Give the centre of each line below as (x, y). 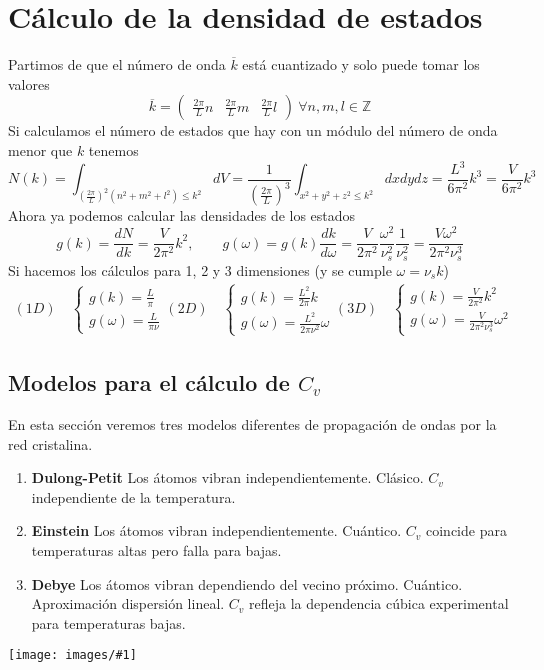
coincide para (466, 530)
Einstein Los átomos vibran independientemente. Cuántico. (216, 530)
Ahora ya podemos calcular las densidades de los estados (182, 215)
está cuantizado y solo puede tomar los (361, 64)
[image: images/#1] (72, 655)
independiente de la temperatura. (133, 496)
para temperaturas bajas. (108, 622)
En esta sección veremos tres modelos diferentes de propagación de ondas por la (252, 424)
